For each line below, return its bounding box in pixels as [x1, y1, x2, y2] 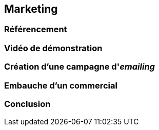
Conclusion [4, 98, 51, 109]
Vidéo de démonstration [4, 42, 103, 53]
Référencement [4, 24, 67, 35]
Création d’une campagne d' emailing [4, 61, 155, 72]
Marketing [4, 3, 58, 15]
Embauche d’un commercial [4, 80, 117, 91]
